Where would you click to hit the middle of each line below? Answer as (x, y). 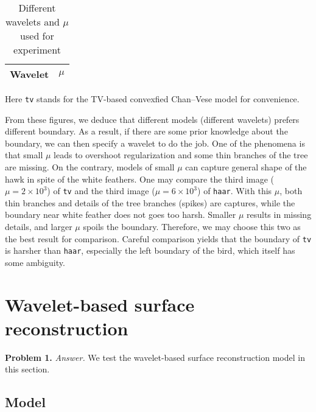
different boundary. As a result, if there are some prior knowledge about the (146, 131)
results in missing (279, 215)
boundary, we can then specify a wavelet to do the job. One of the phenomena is (155, 143)
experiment (37, 50)
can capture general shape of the (246, 167)
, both (291, 191)
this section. (27, 369)
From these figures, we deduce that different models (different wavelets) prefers (152, 119)
